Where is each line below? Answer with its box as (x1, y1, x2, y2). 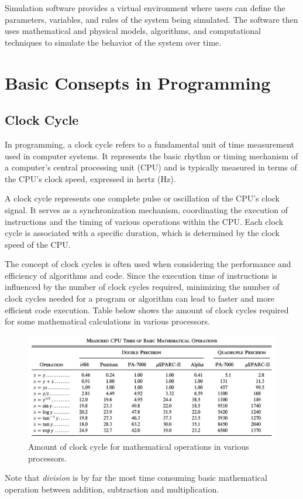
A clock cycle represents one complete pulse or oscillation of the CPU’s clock (5, 192, 280, 204)
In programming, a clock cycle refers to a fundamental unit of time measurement (5, 138, 294, 150)
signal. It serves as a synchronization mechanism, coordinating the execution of (5, 203, 288, 216)
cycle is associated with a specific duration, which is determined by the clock (5, 227, 280, 239)
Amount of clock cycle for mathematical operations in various (28, 440, 249, 453)
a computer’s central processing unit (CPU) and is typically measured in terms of (5, 161, 297, 173)
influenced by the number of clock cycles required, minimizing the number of (5, 281, 280, 293)
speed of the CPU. (5, 238, 71, 250)
